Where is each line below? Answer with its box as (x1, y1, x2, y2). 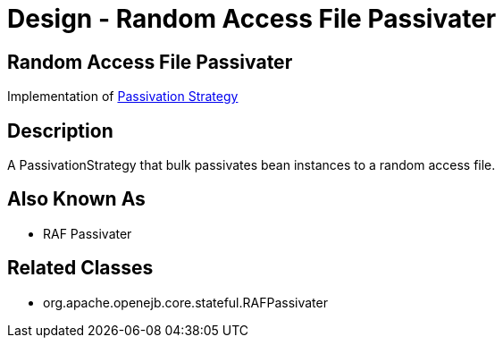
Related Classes (7, 257, 154, 280)
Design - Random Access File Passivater (7, 4, 497, 34)
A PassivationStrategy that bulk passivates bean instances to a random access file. (7, 157, 496, 173)
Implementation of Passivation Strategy (7, 88, 239, 105)
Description (7, 119, 113, 142)
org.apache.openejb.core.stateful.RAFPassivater (43, 294, 328, 310)
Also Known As (7, 188, 146, 211)
